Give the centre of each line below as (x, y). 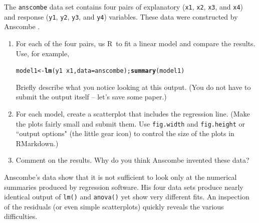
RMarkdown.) (37, 143)
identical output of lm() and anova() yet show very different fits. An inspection (127, 197)
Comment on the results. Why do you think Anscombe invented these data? (133, 160)
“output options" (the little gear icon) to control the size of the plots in (125, 133)
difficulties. (21, 216)
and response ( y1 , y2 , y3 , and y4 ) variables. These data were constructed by (121, 16)
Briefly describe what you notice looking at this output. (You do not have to (133, 87)
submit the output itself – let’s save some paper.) (91, 97)
